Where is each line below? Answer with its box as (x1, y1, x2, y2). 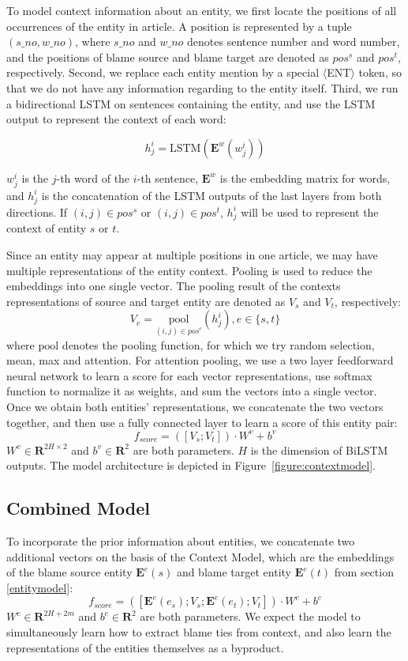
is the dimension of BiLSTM (250, 441, 388, 458)
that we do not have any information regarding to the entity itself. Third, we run (6, 79, 399, 96)
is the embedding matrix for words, (219, 169, 391, 186)
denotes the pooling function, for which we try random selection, (62, 336, 375, 353)
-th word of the (56, 169, 130, 186)
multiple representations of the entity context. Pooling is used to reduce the (6, 262, 372, 278)
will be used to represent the (241, 203, 379, 220)
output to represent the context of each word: (6, 111, 226, 127)
